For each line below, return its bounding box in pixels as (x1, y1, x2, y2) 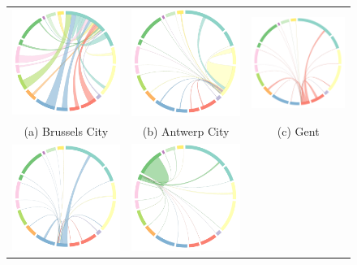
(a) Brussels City (24, 123, 109, 140)
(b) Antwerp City (142, 123, 230, 140)
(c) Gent (277, 123, 320, 140)
